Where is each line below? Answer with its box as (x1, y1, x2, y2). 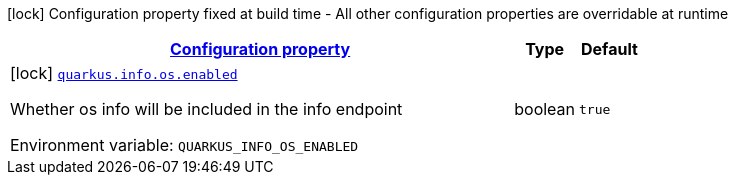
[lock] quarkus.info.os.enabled (10, 63, 238, 83)
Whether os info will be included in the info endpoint (10, 99, 403, 119)
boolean (514, 99, 576, 119)
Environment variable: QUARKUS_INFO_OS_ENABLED (10, 135, 359, 155)
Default (581, 39, 638, 59)
